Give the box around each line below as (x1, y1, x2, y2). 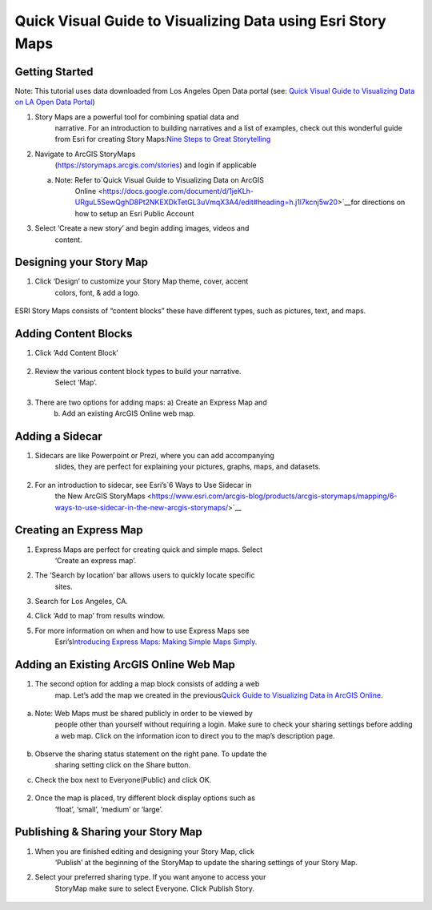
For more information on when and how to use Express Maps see (34, 626, 250, 635)
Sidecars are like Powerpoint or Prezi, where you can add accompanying (34, 451, 275, 461)
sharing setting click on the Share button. (54, 760, 191, 770)
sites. (54, 582, 73, 591)
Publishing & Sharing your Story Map (14, 825, 203, 839)
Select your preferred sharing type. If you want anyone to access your (34, 872, 266, 882)
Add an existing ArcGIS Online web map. (62, 409, 196, 418)
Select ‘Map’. (54, 377, 98, 387)
